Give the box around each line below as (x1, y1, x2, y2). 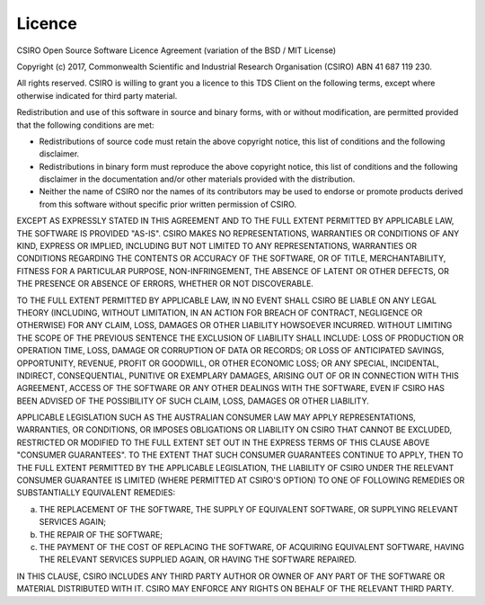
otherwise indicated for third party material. (16, 90, 178, 101)
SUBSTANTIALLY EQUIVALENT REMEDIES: (16, 487, 176, 498)
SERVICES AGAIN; (39, 517, 107, 528)
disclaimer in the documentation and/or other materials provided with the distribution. (39, 173, 356, 184)
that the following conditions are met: (16, 120, 154, 130)
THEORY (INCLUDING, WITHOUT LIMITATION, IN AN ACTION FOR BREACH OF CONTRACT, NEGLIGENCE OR (16, 307, 423, 318)
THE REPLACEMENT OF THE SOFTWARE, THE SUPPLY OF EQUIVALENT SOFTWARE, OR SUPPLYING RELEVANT (39, 503, 458, 514)
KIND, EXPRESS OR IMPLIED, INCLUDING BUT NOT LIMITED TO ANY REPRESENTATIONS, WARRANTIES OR (16, 241, 418, 252)
